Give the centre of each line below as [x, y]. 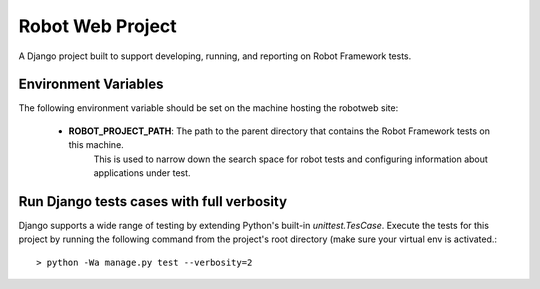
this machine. [96, 145]
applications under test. [142, 173]
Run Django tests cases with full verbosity [153, 201]
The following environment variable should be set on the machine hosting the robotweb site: [208, 108]
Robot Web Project [97, 26]
